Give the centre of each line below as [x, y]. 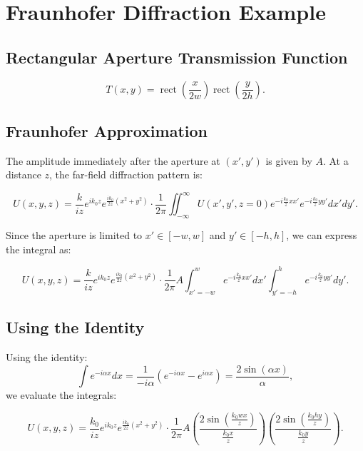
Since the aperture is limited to [74, 235]
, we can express [322, 235]
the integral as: [39, 249]
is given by [289, 160]
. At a [336, 160]
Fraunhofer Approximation [107, 130]
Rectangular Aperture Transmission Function [177, 57]
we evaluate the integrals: [61, 395]
